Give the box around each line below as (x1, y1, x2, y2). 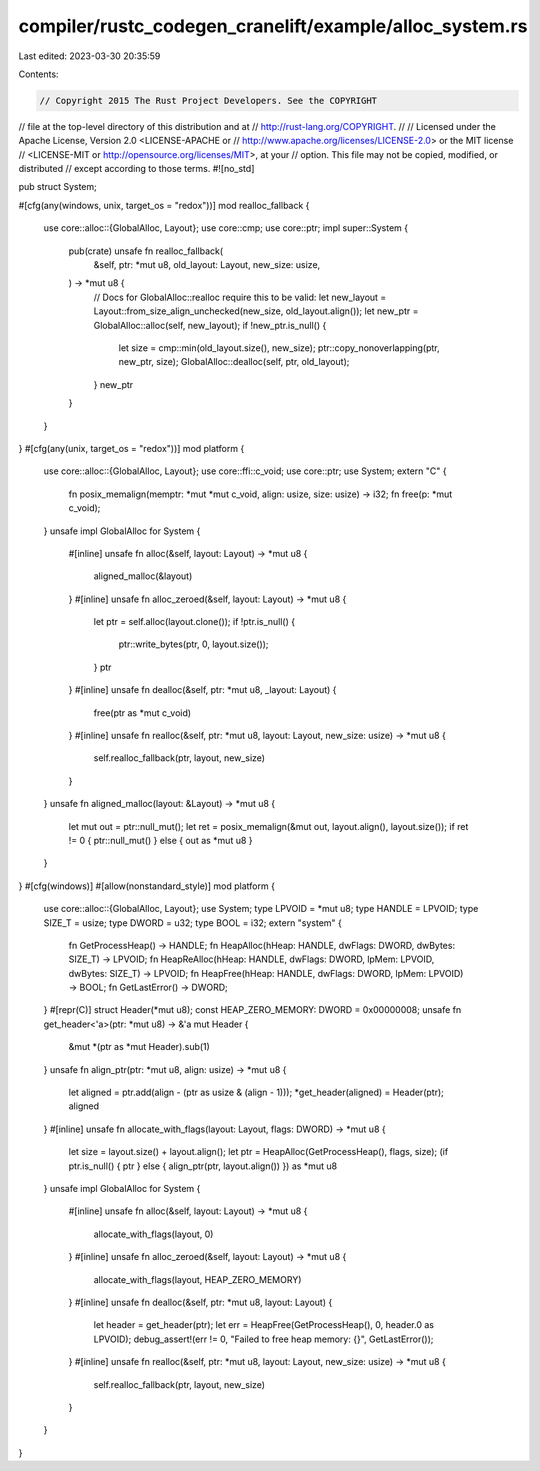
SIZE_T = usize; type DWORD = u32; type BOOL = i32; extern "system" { (43, 916, 342, 929)
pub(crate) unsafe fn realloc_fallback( (68, 245, 224, 257)
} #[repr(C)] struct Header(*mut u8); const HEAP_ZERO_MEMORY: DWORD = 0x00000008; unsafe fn (43, 1004, 462, 1016)
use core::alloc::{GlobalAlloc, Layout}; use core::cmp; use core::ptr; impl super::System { (43, 222, 409, 234)
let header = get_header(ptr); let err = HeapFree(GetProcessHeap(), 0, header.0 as (93, 1319, 435, 1331)
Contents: (18, 68, 59, 80)
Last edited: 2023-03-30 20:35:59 (18, 50, 161, 62)
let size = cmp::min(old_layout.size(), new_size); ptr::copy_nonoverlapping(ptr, (118, 341, 440, 354)
